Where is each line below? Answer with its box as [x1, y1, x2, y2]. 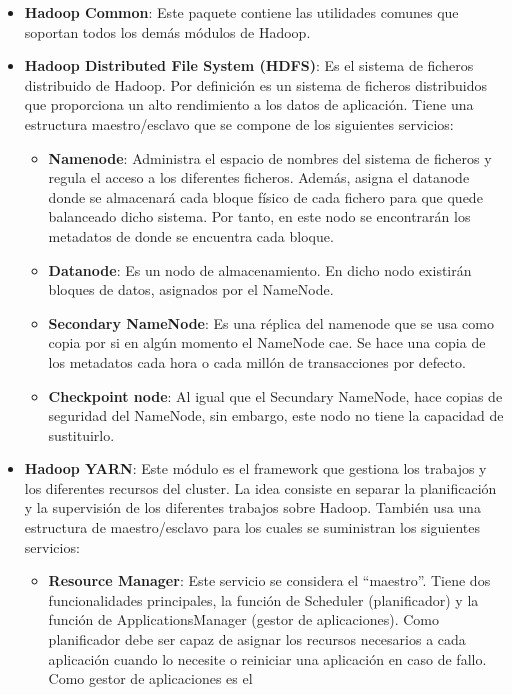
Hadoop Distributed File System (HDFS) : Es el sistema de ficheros [24, 55, 474, 76]
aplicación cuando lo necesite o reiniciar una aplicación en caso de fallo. [48, 648, 487, 669]
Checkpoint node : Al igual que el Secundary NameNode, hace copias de [48, 385, 503, 406]
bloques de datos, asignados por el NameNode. [48, 279, 334, 300]
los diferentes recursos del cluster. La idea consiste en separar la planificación [24, 477, 497, 498]
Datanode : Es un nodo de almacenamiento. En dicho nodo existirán [48, 259, 472, 280]
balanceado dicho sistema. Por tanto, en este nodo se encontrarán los [48, 206, 471, 227]
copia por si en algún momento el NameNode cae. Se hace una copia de [48, 332, 486, 353]
